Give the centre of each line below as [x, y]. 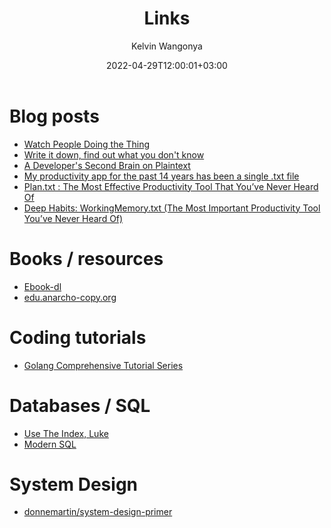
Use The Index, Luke [66, 433]
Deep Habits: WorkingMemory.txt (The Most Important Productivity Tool [172, 208]
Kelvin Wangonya [167, 46]
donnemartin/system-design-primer [98, 512]
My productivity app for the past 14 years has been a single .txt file [161, 176]
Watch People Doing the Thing [87, 144]
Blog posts [54, 116]
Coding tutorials [78, 337]
